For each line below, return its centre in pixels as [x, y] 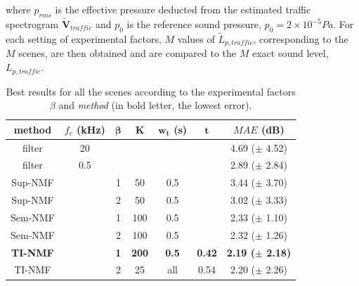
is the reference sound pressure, [194, 24]
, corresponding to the [301, 39]
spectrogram [32, 24]
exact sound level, [290, 53]
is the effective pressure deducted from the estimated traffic [183, 9]
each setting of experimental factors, [84, 39]
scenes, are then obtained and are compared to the [128, 53]
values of [196, 39]
